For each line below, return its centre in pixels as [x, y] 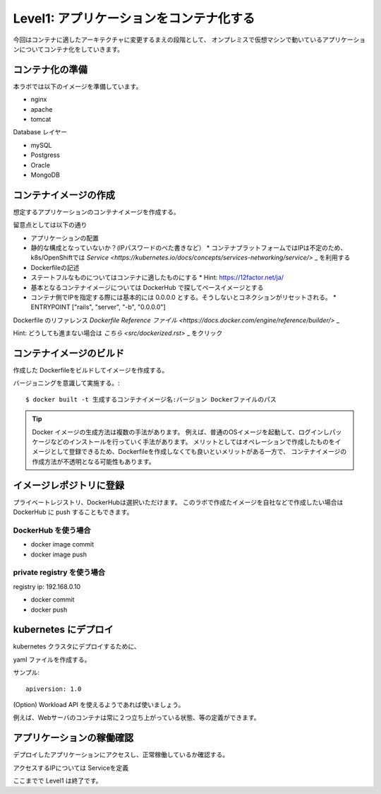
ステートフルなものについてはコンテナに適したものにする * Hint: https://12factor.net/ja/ [157, 278]
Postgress [45, 155]
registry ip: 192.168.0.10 [47, 586]
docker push [49, 609]
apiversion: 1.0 [54, 689]
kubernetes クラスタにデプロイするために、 [77, 646]
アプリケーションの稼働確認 [73, 738]
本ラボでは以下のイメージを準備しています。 [78, 86]
